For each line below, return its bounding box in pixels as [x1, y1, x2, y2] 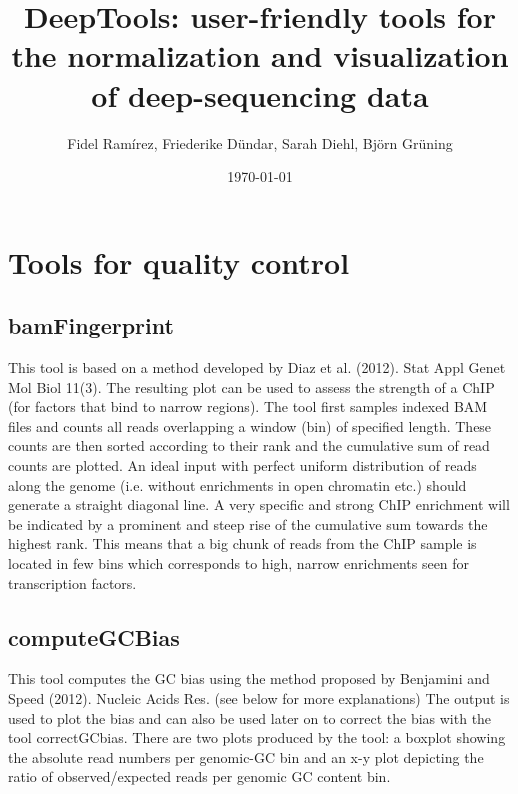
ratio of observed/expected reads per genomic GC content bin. [8, 766, 391, 787]
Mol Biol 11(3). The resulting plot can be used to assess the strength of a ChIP [8, 376, 495, 397]
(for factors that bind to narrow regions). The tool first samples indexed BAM [8, 396, 488, 417]
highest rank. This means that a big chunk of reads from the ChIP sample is [8, 533, 477, 554]
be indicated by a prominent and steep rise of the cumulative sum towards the [8, 513, 488, 534]
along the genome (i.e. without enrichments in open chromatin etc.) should [8, 474, 467, 495]
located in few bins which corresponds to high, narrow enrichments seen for [8, 553, 470, 574]
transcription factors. [8, 572, 137, 593]
